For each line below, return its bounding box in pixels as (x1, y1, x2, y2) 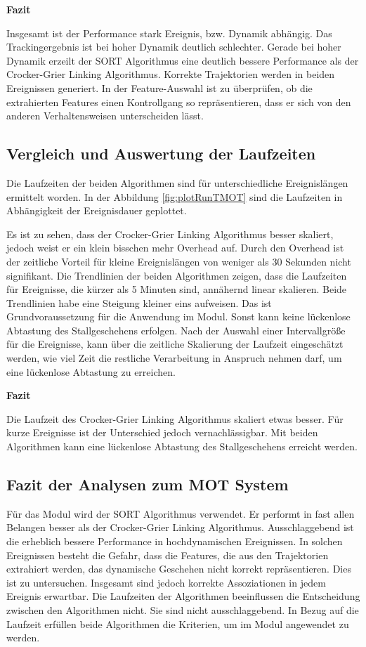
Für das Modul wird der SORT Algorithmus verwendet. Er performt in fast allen (6, 506, 355, 521)
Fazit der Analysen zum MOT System (6, 473, 289, 495)
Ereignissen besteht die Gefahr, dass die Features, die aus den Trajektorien (6, 547, 329, 562)
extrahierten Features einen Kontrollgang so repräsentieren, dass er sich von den (6, 94, 351, 109)
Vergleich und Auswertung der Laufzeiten (6, 143, 316, 164)
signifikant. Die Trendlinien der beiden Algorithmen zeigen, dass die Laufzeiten (6, 268, 347, 282)
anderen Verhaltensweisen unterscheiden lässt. (6, 108, 204, 123)
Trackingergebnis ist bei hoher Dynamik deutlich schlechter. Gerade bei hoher (6, 39, 341, 54)
